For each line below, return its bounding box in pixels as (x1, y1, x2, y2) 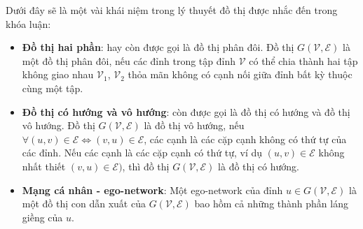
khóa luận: (6, 16, 51, 31)
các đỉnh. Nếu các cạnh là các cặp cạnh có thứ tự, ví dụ (22, 145, 262, 160)
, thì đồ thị (122, 158, 170, 173)
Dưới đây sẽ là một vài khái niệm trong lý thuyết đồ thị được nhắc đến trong (6, 3, 338, 17)
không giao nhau (22, 67, 94, 82)
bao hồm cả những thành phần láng (194, 196, 348, 211)
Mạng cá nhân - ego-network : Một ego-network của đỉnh (22, 182, 283, 197)
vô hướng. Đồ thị (22, 118, 95, 133)
